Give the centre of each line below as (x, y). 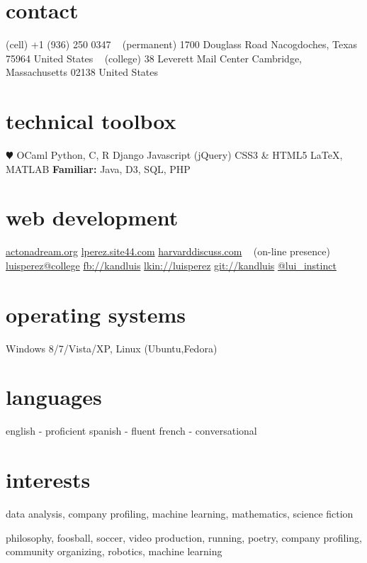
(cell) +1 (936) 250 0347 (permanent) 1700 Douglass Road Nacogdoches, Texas (182, 44)
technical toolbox (91, 121)
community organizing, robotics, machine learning (114, 551)
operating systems (96, 314)
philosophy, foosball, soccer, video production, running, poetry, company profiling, (184, 537)
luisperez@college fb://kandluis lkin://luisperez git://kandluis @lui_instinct (171, 265)
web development (92, 217)
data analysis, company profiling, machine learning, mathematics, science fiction (180, 514)
